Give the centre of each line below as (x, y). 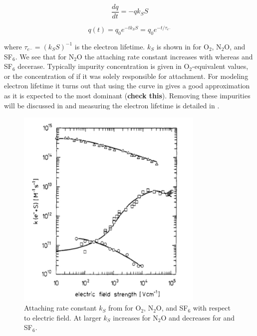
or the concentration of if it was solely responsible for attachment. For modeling (126, 76)
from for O (125, 308)
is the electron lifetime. (110, 46)
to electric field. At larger (63, 317)
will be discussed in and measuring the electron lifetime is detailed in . (112, 105)
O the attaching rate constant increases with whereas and (165, 56)
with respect (212, 308)
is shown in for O (183, 46)
